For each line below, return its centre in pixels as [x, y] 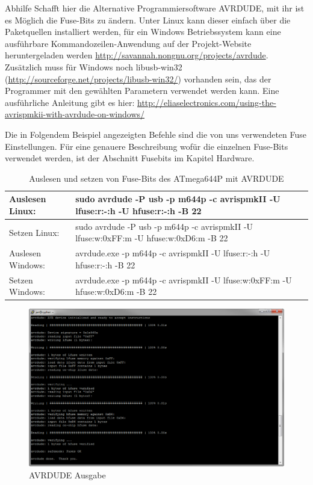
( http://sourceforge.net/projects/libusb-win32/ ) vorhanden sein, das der [138, 79]
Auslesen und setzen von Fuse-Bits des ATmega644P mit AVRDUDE [156, 178]
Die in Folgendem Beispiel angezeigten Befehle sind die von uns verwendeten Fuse [156, 134]
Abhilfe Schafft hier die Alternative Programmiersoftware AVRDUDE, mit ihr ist [155, 8]
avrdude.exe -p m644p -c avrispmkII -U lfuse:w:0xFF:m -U [184, 280]
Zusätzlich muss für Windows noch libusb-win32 [94, 66]
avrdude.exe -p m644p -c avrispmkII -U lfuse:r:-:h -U [173, 253]
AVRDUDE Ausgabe [67, 475]
